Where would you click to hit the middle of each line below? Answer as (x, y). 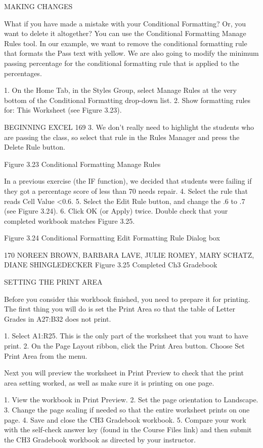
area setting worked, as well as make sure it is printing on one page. (109, 382)
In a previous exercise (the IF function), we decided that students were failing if (128, 181)
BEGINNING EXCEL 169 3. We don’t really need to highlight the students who (129, 127)
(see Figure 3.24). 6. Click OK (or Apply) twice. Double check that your (116, 211)
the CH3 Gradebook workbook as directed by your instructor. (100, 439)
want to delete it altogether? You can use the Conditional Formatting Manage (125, 33)
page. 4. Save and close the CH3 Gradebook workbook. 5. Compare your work (125, 419)
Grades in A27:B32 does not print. (58, 318)
